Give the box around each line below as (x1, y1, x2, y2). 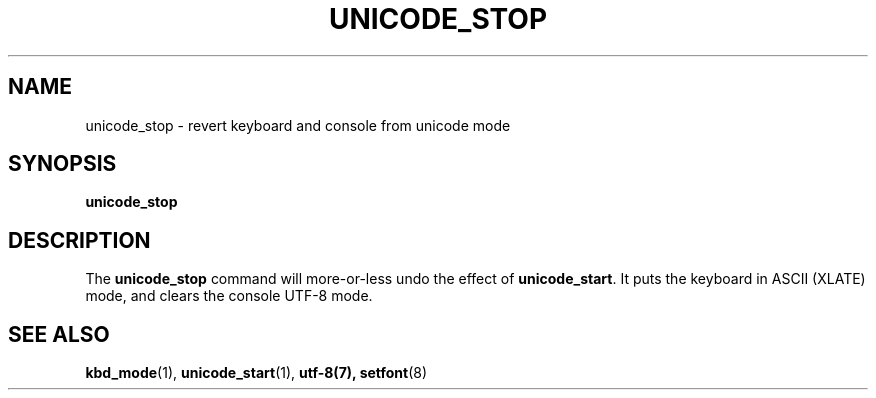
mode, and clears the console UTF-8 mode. (85, 287, 373, 305)
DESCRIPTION (8, 227, 151, 253)
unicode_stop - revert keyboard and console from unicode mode (85, 116, 511, 134)
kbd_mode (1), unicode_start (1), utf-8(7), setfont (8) (85, 364, 428, 382)
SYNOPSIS (8, 151, 117, 177)
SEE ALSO (8, 321, 110, 347)
